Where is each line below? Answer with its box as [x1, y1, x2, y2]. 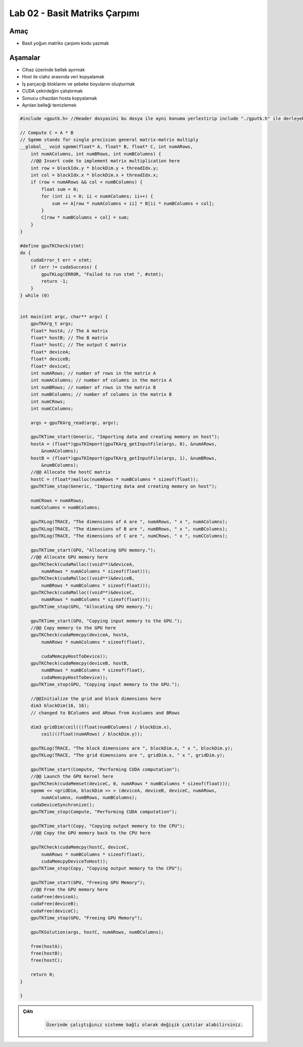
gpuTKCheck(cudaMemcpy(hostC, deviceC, [30, 844, 130, 850]
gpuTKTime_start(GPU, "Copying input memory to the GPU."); [30, 618, 183, 624]
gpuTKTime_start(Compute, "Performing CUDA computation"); [30, 766, 180, 772]
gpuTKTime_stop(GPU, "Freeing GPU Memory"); [30, 915, 143, 921]
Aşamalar [9, 53, 40, 62]
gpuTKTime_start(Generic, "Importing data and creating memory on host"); [30, 434, 220, 440]
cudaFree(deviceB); [30, 901, 79, 907]
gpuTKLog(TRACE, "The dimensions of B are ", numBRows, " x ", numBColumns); [30, 526, 228, 532]
